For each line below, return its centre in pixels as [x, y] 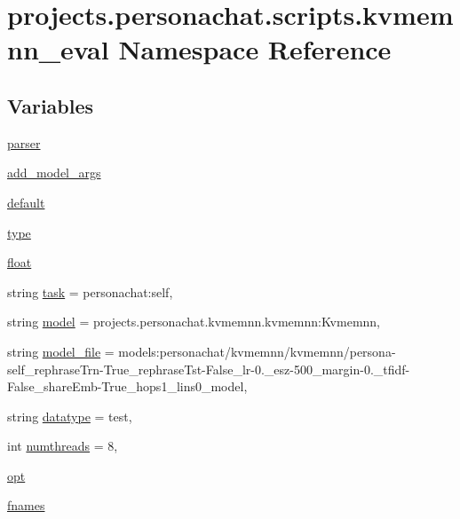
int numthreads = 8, [63, 446]
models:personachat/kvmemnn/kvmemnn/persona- [257, 351]
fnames [26, 505]
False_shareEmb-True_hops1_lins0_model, [127, 386]
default [26, 202]
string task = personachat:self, [90, 291]
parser [24, 142]
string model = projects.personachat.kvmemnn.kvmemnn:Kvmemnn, [194, 322]
